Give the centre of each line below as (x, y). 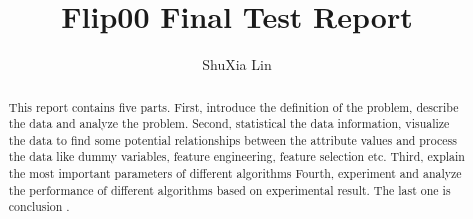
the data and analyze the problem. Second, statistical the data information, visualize (229, 123)
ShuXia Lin (237, 64)
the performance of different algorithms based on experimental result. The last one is (229, 189)
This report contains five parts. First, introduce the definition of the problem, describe (233, 106)
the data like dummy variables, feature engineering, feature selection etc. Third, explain (236, 156)
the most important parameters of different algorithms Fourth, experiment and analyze (235, 173)
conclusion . (39, 206)
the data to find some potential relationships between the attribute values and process (232, 139)
